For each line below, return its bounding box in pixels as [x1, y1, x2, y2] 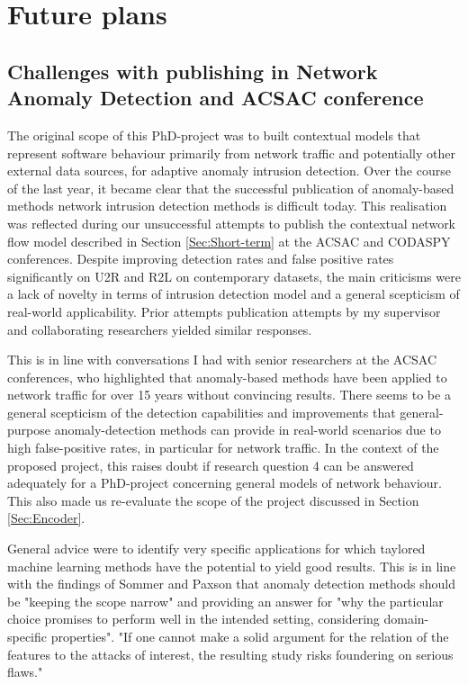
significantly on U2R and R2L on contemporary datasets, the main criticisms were [7, 266, 461, 285]
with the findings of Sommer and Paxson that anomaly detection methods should [7, 574, 455, 593]
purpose [7, 420, 50, 439]
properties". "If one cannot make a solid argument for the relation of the [50, 627, 449, 645]
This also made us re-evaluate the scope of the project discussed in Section [7, 490, 419, 509]
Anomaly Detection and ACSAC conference [7, 84, 424, 112]
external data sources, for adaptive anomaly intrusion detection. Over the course [7, 161, 451, 180]
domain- [383, 609, 429, 628]
